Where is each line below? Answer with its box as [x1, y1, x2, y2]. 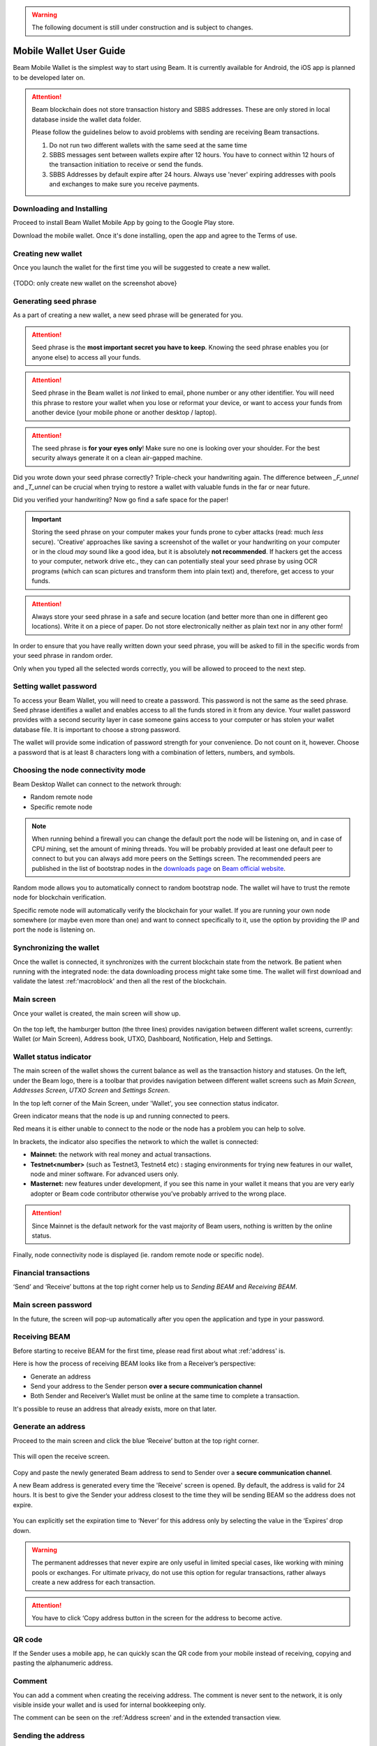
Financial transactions [13, 1268, 90, 1278]
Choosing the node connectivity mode [13, 765, 146, 775]
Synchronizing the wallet [13, 943, 100, 953]
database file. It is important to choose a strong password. [13, 725, 181, 733]
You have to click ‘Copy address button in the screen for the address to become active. [31, 1613, 283, 1622]
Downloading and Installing [13, 203, 108, 213]
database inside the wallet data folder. [31, 115, 142, 124]
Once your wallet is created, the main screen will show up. [13, 1009, 181, 1018]
